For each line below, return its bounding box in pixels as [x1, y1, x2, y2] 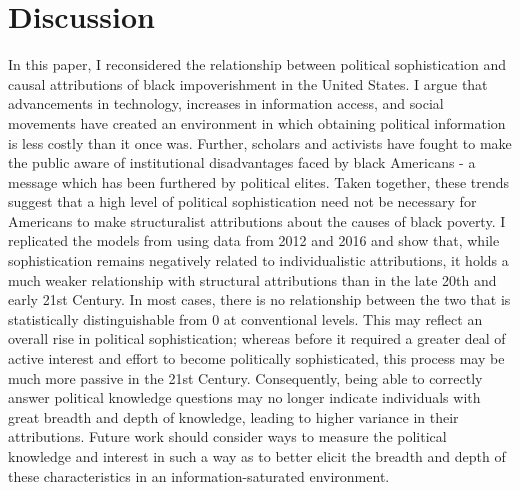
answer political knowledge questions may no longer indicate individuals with [8, 387, 481, 408]
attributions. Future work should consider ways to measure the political [8, 426, 447, 447]
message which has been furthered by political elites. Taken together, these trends [8, 171, 510, 192]
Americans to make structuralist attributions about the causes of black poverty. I [8, 210, 506, 231]
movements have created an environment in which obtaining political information [8, 112, 506, 133]
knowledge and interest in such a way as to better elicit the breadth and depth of [8, 446, 506, 466]
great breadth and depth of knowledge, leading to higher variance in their [8, 406, 459, 427]
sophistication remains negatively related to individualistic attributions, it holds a [8, 250, 509, 271]
